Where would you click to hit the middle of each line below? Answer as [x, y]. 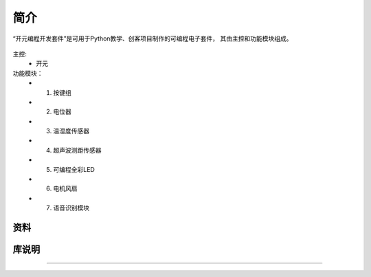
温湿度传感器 [71, 131]
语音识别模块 [71, 208]
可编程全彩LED [74, 169]
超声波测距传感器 [77, 150]
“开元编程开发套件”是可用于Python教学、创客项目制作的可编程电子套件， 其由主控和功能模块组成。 [153, 38]
